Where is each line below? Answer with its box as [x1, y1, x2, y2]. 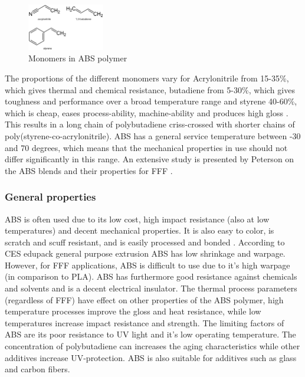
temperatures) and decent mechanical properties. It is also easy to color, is [5, 224, 274, 237]
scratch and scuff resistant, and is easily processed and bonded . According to [5, 235, 285, 248]
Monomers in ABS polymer [28, 52, 127, 64]
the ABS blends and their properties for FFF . [5, 164, 173, 176]
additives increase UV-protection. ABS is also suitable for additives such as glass [5, 351, 297, 363]
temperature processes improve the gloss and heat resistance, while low [5, 305, 261, 317]
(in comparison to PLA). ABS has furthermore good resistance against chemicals [5, 270, 297, 283]
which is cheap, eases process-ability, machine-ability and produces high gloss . [5, 106, 288, 119]
